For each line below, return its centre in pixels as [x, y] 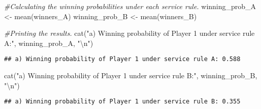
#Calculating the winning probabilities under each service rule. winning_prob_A [130, 6]
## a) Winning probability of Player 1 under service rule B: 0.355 [122, 102]
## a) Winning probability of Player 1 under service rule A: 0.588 [122, 59]
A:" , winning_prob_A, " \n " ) [49, 43]
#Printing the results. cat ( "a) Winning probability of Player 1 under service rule [129, 33]
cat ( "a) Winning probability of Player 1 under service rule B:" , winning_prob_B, [131, 75]
